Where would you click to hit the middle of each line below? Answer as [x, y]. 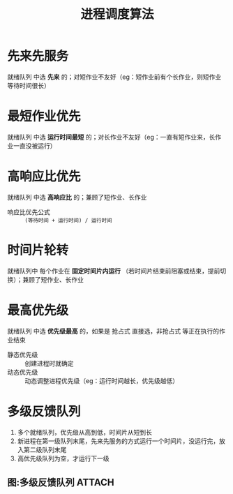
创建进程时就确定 [49, 363]
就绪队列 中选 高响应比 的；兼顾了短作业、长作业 [77, 197]
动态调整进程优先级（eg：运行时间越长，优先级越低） [102, 380]
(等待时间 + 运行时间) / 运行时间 [68, 220]
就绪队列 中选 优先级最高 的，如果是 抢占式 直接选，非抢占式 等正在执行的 [113, 331]
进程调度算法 [117, 14]
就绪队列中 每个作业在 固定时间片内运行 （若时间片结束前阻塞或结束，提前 [114, 271]
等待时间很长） [29, 85]
